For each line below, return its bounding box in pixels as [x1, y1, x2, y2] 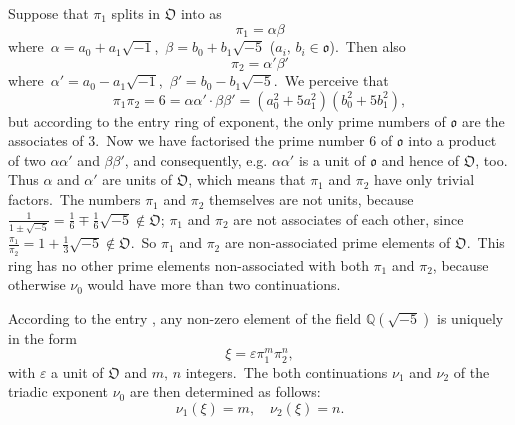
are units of [102, 169, 173, 190]
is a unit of [298, 149, 366, 170]
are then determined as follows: [129, 381, 321, 402]
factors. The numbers [8, 189, 141, 210]
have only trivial [374, 169, 475, 190]
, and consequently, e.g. [124, 149, 268, 170]
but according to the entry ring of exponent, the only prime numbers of [8, 110, 446, 131]
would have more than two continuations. [87, 274, 341, 295]
